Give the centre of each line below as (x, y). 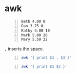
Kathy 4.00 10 (36, 30)
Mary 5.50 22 (34, 39)
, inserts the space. (24, 49)
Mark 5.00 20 (34, 35)
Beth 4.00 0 (33, 21)
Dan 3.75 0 (32, 26)
